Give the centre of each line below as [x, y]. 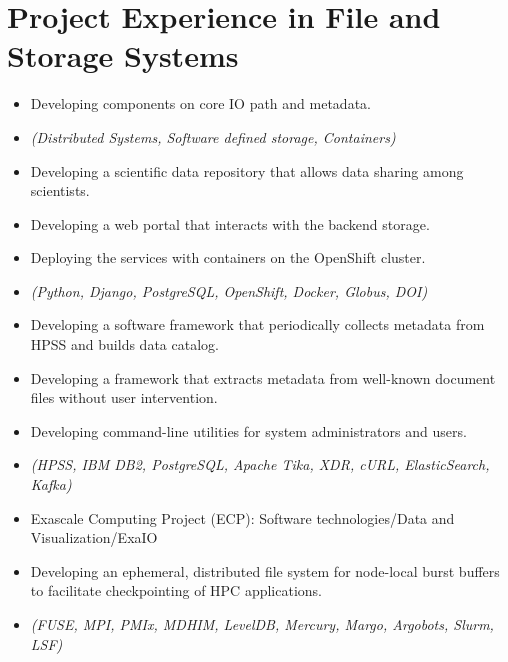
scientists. [60, 190]
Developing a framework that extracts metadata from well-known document [263, 377]
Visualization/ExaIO [94, 537]
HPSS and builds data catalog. [124, 344]
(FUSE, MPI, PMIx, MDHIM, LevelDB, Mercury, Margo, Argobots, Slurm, [262, 624]
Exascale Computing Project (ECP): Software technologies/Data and [242, 517]
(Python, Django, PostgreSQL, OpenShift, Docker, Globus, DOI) [229, 290]
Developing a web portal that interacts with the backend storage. [230, 223]
